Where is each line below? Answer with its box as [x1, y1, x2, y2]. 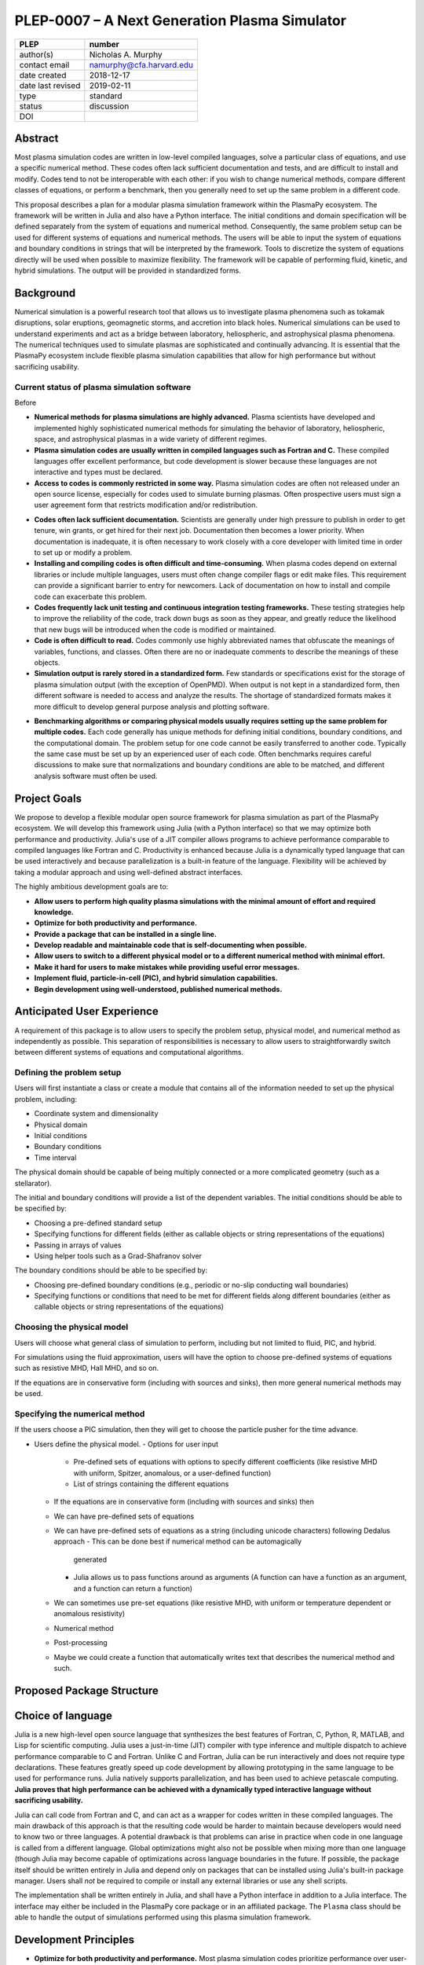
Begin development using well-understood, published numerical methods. [34, 984, 283, 994]
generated [73, 1555, 108, 1564]
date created [19, 69, 67, 80]
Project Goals [14, 792, 82, 805]
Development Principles [14, 1933, 135, 1946]
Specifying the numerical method [14, 1408, 145, 1419]
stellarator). [14, 1178, 53, 1188]
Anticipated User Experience [14, 1005, 159, 1018]
